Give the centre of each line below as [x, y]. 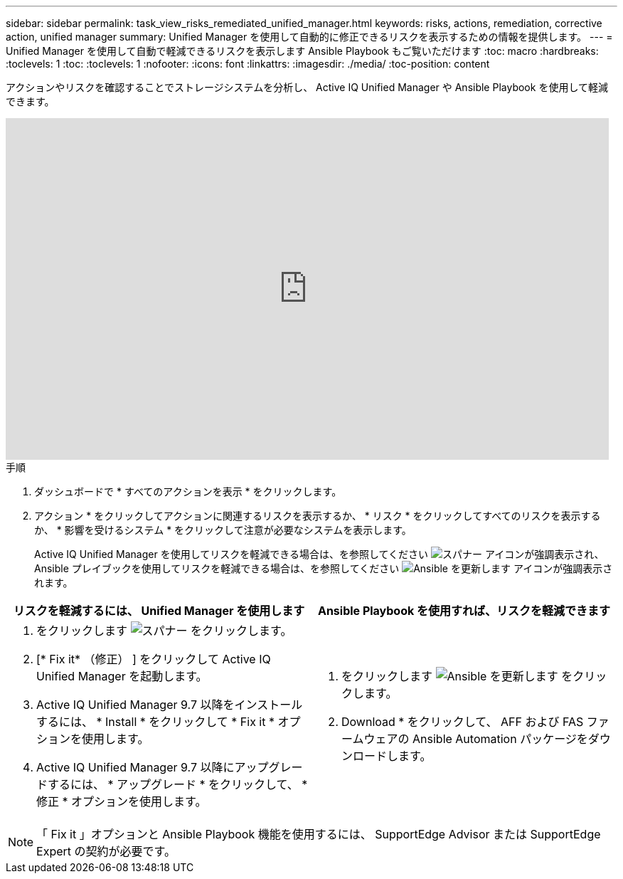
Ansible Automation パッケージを [500, 739]
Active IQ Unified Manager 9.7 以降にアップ [153, 767]
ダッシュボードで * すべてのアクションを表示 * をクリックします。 [188, 491]
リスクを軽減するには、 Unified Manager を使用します [159, 611]
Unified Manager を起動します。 [122, 676]
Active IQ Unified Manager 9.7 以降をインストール [170, 705]
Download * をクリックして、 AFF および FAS [463, 722]
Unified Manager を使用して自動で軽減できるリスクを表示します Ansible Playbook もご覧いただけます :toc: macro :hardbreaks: [302, 51]
